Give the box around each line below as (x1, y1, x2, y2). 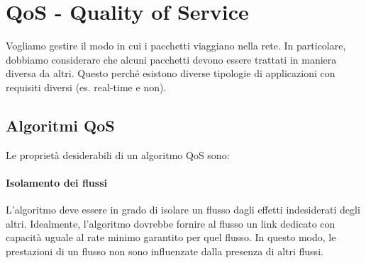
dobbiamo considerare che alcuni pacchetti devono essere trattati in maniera (6, 52, 337, 66)
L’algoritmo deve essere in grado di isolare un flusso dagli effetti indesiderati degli (6, 202, 360, 217)
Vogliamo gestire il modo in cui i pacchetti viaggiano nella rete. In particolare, (6, 38, 346, 53)
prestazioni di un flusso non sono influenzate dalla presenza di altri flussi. (6, 243, 323, 258)
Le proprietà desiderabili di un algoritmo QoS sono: (6, 147, 230, 162)
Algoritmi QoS (6, 114, 115, 136)
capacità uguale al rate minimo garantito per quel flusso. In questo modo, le (6, 230, 336, 245)
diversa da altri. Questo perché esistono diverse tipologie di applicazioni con (6, 66, 335, 81)
